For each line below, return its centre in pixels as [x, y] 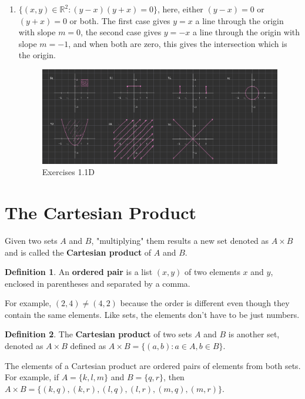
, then [174, 377]
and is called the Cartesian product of [78, 252]
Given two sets [31, 240]
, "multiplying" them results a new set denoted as [180, 240]
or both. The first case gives [120, 20]
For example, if [32, 377]
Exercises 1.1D [68, 172]
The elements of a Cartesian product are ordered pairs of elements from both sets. [153, 365]
